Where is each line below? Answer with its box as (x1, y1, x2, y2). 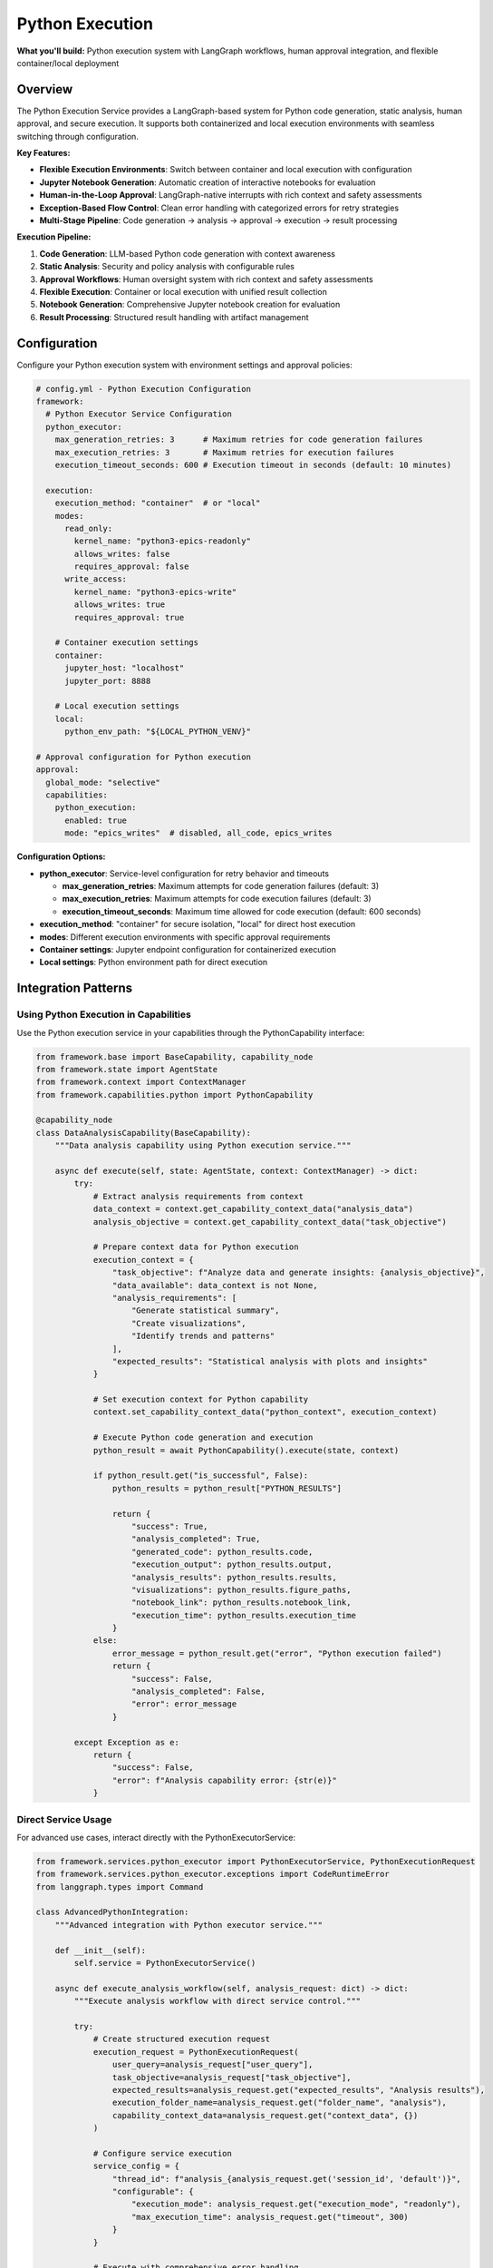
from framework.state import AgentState (35, 1064, 217, 1074)
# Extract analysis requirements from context (92, 1191, 304, 1201)
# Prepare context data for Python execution (92, 1242, 299, 1252)
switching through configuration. (16, 131, 140, 142)
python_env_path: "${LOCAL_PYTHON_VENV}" (64, 727, 251, 737)
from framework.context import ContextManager (35, 1077, 246, 1088)
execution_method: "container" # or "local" (54, 498, 261, 508)
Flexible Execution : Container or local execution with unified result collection (39, 286, 328, 297)
